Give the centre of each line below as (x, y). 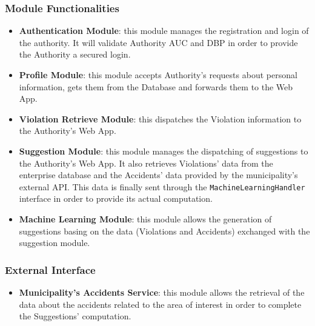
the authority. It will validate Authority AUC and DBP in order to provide (158, 42)
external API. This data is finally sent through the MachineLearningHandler (162, 186)
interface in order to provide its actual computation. (116, 198)
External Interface (50, 269)
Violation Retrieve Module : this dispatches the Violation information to (160, 118)
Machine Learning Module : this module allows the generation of (145, 219)
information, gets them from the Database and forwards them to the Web (156, 86)
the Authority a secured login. (75, 54)
